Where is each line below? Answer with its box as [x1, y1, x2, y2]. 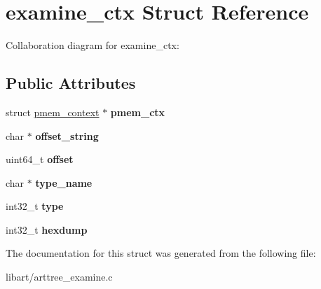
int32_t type [6, 199, 64, 213]
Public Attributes [6, 72, 136, 94]
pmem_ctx [110, 104, 165, 119]
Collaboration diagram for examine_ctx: [6, 38, 179, 52]
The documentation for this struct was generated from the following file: [6, 246, 316, 260]
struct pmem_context [6, 104, 100, 119]
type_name [35, 175, 93, 190]
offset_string [35, 128, 99, 143]
